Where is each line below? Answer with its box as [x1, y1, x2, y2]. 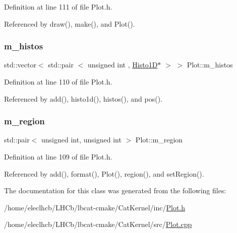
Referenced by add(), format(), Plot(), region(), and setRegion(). [4, 168, 204, 179]
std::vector [4, 59, 36, 70]
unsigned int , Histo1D [87, 59, 158, 70]
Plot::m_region [135, 134, 183, 145]
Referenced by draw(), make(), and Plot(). [4, 18, 135, 29]
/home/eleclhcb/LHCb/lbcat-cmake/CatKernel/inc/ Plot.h [4, 202, 186, 212]
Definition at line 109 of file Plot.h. [4, 151, 112, 162]
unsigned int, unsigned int [41, 134, 122, 145]
